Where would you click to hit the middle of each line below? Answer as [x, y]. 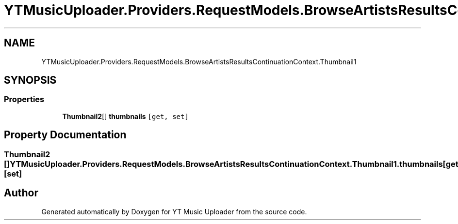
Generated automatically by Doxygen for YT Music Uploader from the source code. [174, 211]
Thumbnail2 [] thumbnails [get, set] [125, 116]
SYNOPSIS [30, 80]
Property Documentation [65, 135]
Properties [24, 99]
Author [21, 193]
